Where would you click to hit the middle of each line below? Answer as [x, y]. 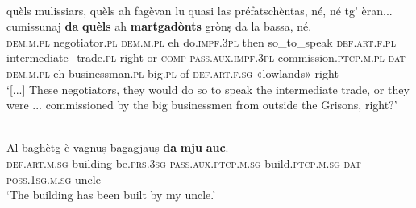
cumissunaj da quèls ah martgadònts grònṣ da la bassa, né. [159, 26]
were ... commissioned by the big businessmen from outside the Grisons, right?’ [202, 105]
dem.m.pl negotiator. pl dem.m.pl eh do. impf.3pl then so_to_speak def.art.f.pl [201, 41]
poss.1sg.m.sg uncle [54, 179]
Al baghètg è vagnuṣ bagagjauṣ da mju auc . [118, 147]
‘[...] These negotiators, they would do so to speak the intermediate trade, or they [208, 89]
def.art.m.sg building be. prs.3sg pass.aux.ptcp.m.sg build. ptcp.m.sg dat [184, 163]
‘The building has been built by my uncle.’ [111, 195]
